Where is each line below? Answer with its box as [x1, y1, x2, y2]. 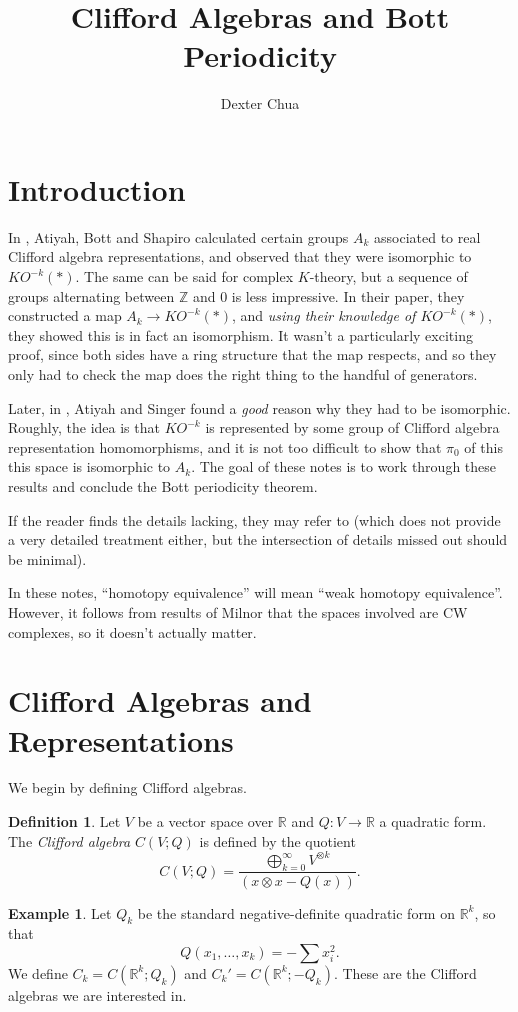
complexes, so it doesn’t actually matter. [8, 621, 257, 642]
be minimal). [8, 548, 87, 569]
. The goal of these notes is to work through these [191, 456, 497, 477]
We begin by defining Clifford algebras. [8, 777, 247, 798]
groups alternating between [8, 285, 175, 306]
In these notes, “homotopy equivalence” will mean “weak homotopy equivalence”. [8, 582, 503, 603]
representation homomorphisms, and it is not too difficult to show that [8, 436, 442, 457]
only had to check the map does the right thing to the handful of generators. [8, 364, 478, 384]
